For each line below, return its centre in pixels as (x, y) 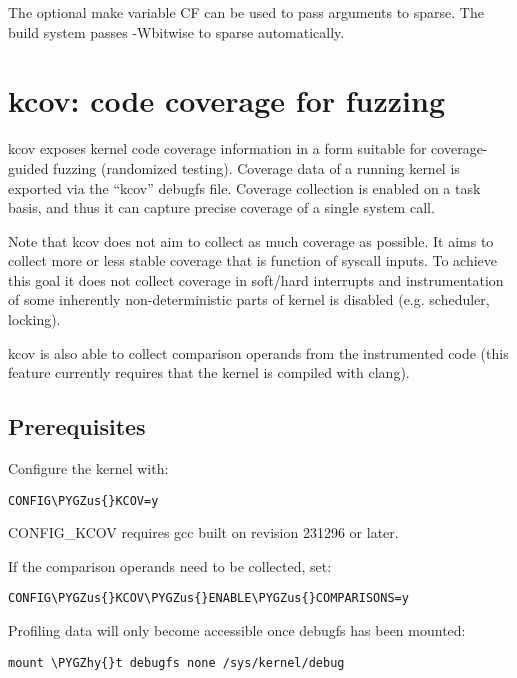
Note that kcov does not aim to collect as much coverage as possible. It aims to (251, 240)
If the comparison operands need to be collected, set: (170, 565)
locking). (34, 319)
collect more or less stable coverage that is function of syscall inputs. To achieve (253, 260)
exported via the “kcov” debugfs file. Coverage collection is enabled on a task (244, 187)
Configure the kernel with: (88, 468)
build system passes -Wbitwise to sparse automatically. (176, 31)
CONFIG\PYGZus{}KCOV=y (83, 500)
